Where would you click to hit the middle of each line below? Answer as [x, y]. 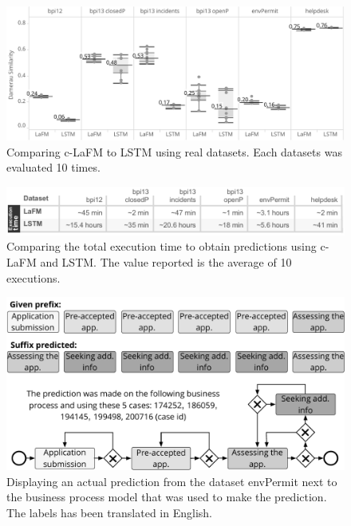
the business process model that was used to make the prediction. [167, 497]
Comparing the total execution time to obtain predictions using [162, 246]
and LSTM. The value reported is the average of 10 [166, 261]
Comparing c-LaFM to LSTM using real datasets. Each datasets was [174, 151]
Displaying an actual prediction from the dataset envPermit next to [172, 481]
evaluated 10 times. [53, 167]
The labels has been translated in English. [110, 512]
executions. [34, 277]
